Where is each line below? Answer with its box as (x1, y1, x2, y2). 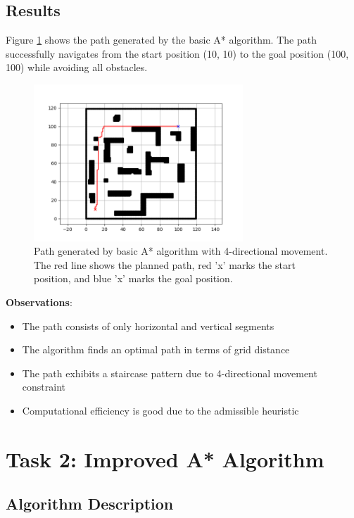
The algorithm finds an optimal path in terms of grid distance (22, 342, 290, 357)
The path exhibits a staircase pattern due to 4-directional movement (22, 365, 317, 380)
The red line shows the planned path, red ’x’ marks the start (34, 257, 296, 272)
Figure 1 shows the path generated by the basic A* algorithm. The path (6, 32, 317, 47)
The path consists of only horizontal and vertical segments (22, 318, 274, 333)
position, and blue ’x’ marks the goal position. (34, 271, 233, 286)
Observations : (6, 294, 72, 309)
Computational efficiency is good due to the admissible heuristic (22, 403, 299, 417)
